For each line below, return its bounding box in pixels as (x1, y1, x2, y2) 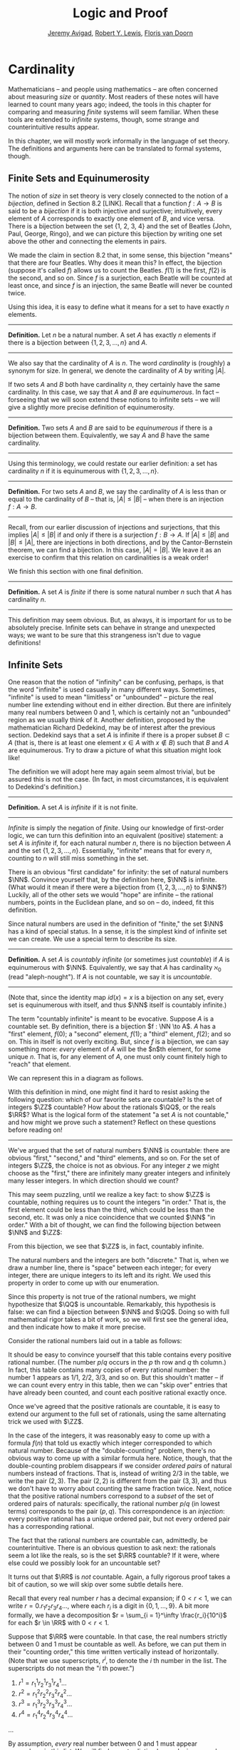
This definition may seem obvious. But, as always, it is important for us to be (8, 615, 232, 624)
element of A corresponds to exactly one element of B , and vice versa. (8, 214, 216, 223)
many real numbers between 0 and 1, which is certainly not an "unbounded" (8, 708, 231, 717)
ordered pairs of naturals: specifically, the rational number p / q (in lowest (8, 1499, 220, 1508)
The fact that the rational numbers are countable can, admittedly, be (8, 1536, 209, 1544)
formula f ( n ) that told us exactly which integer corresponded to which (8, 1439, 212, 1447)
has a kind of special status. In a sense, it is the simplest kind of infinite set (8, 927, 227, 936)
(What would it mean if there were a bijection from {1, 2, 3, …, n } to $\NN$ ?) (8, 883, 227, 891)
